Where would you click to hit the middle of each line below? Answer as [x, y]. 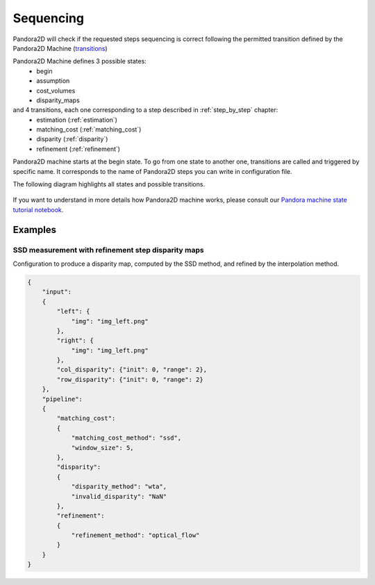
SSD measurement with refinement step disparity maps [108, 250]
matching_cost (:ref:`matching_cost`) [89, 129]
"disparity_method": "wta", [119, 487]
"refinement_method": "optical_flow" [135, 535]
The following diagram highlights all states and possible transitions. [109, 184]
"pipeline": [62, 399]
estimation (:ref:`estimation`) [77, 120]
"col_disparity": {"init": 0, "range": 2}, [132, 370]
